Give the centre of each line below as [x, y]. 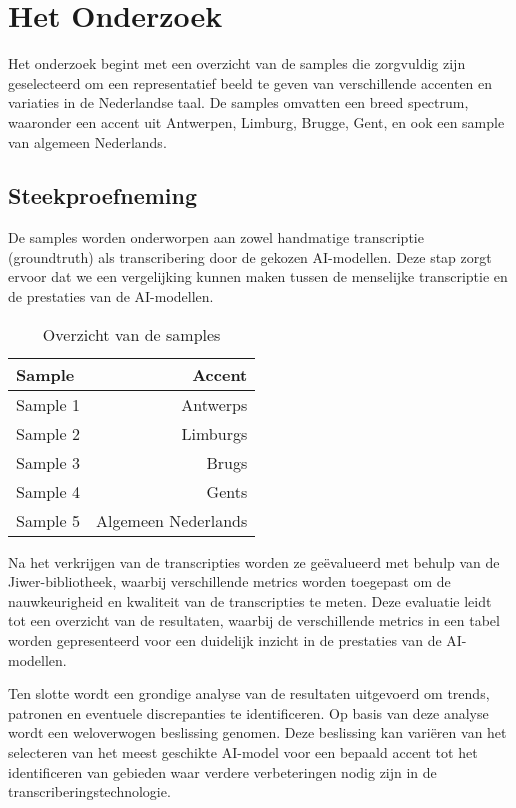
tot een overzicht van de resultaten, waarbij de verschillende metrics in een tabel [254, 620]
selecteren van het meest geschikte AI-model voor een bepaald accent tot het [243, 752]
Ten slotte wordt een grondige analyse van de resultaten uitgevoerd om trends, [249, 693]
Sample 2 [48, 433]
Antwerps [214, 404]
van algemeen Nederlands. [87, 141]
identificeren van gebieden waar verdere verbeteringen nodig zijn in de [222, 771]
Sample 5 [48, 520]
